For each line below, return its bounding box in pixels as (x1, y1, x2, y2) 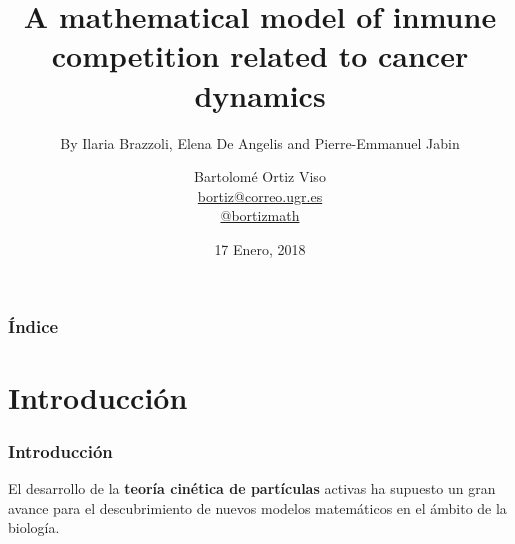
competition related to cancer (51, 35, 469, 76)
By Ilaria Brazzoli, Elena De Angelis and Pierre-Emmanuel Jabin (60, 132, 460, 153)
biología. (8, 517, 60, 538)
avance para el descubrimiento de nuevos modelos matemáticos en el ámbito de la (8, 497, 507, 518)
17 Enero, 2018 (214, 238, 306, 259)
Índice (8, 314, 59, 339)
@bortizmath (220, 205, 300, 226)
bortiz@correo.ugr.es (197, 185, 323, 206)
